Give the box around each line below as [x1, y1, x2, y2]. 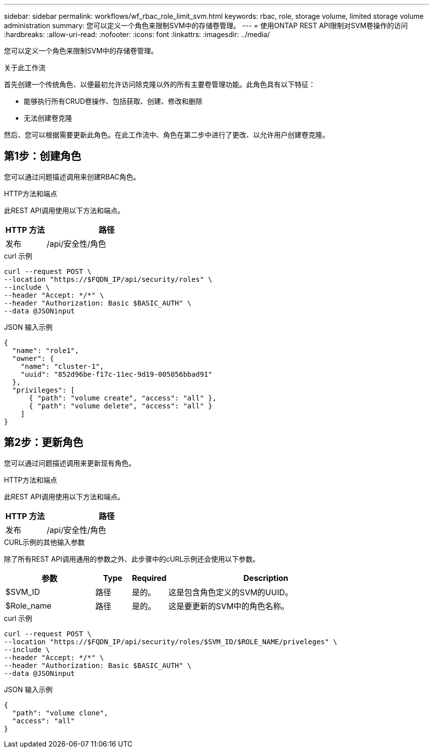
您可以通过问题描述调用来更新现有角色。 [4, 458, 135, 467]
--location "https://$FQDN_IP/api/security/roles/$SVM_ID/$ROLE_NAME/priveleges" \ [4, 637, 338, 646]
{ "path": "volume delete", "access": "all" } [29, 401, 213, 410]
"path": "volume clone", [12, 708, 108, 717]
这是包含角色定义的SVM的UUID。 [168, 587, 293, 597]
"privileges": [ [12, 386, 75, 394]
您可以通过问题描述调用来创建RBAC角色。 [4, 172, 140, 181]
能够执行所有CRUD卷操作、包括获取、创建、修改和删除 [24, 97, 203, 105]
